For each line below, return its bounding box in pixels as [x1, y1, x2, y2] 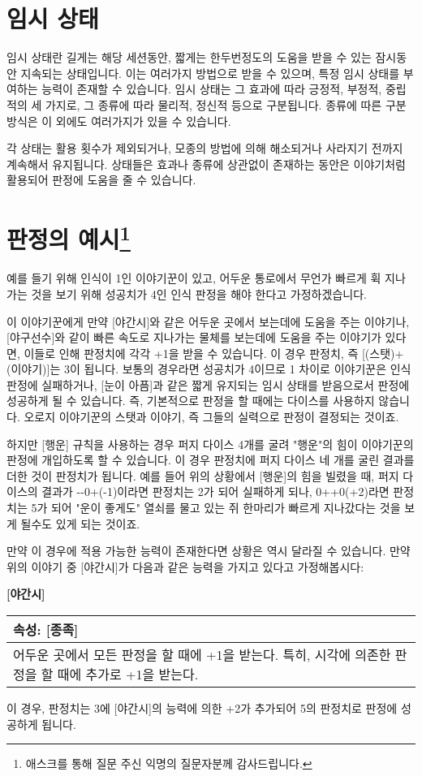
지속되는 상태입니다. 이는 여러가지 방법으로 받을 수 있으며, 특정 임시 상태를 [20, 64, 400, 81]
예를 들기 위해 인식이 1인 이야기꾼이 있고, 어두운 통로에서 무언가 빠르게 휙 [6, 269, 381, 287]
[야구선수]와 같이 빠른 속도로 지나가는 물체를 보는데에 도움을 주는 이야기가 [6, 329, 381, 346]
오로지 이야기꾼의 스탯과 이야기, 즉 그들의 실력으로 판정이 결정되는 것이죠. [24, 408, 399, 425]
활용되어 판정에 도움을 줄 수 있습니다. [6, 171, 196, 188]
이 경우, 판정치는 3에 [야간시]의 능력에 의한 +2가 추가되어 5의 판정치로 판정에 [6, 700, 398, 717]
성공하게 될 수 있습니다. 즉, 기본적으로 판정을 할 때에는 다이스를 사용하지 [6, 392, 375, 409]
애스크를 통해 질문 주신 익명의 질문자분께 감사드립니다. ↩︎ [25, 755, 312, 772]
